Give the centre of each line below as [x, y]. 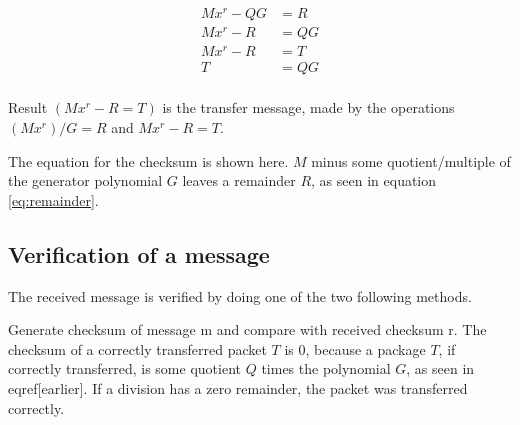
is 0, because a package [355, 348]
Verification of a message [139, 253]
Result [28, 107]
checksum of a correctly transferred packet [137, 348]
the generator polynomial [85, 180]
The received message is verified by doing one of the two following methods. [240, 295]
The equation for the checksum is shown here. [148, 160]
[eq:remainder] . [53, 199]
